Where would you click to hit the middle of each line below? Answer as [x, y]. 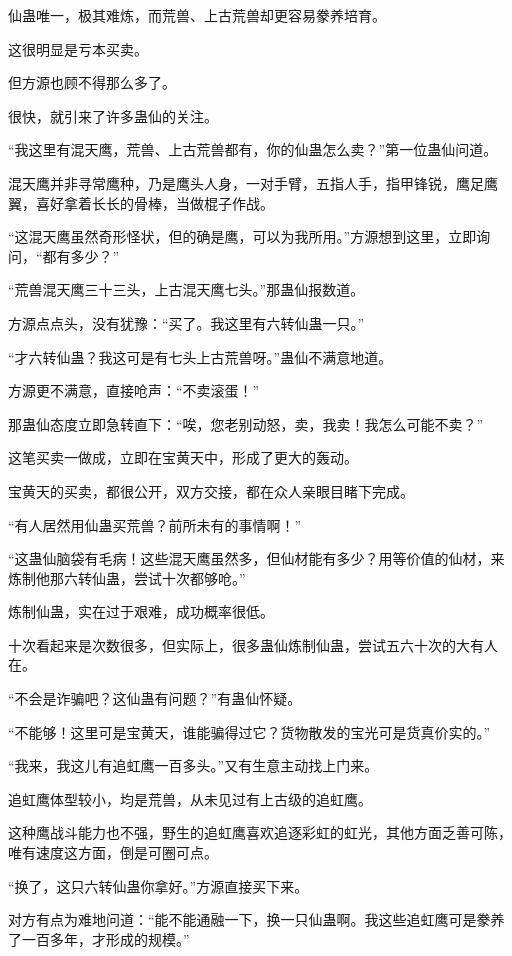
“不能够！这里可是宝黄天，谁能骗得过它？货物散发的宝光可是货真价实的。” [249, 731]
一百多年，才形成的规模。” [105, 938]
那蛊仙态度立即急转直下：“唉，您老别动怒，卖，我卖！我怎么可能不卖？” [246, 423]
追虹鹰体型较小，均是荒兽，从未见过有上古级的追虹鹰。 [190, 798]
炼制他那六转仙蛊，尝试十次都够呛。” [127, 577]
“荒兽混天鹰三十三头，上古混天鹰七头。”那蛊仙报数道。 [186, 289]
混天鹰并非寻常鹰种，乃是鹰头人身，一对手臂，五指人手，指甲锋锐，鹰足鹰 [253, 182]
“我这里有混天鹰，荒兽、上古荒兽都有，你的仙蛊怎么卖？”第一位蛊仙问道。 [253, 149]
